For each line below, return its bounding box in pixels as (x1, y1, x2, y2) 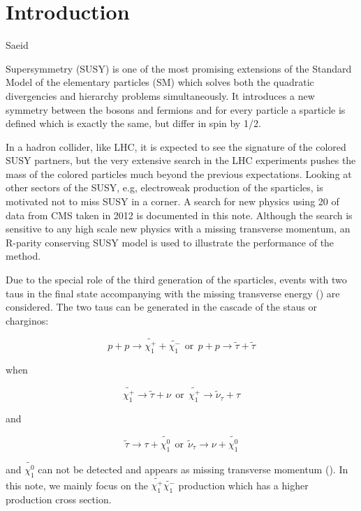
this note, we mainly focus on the (6, 477, 148, 492)
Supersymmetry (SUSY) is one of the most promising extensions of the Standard (6, 61, 352, 75)
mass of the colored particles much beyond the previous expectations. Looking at (6, 166, 352, 181)
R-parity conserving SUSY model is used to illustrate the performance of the (6, 235, 334, 249)
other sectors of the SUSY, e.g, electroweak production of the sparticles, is (6, 180, 323, 195)
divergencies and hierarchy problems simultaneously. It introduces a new (6, 88, 315, 103)
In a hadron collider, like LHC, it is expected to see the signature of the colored (6, 139, 346, 154)
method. (6, 249, 41, 263)
